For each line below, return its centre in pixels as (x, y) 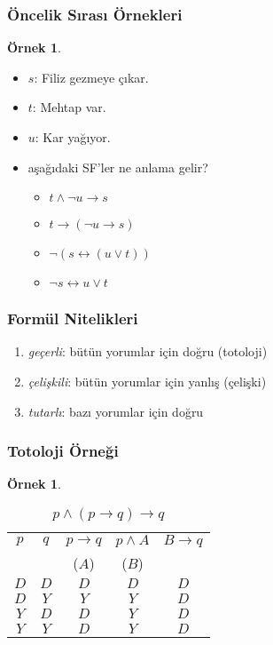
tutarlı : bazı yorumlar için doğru (116, 411)
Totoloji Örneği (63, 451)
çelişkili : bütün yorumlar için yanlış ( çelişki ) (147, 381)
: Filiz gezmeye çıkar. (91, 77)
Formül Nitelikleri (73, 319)
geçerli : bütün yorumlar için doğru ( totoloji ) (148, 351)
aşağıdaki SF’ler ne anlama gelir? (118, 167)
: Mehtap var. (69, 107)
